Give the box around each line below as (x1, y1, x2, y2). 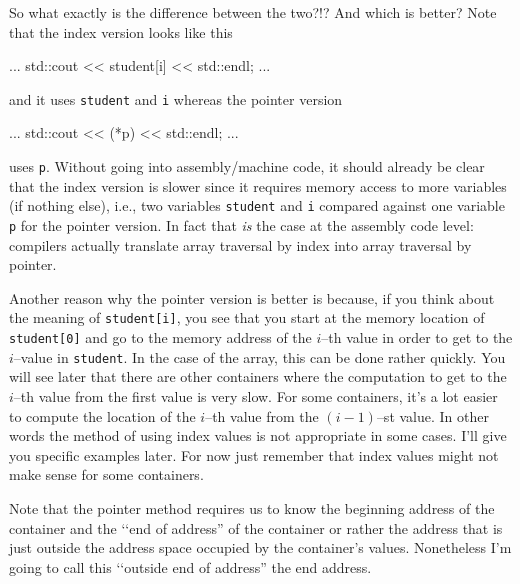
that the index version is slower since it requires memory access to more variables (9, 175, 507, 196)
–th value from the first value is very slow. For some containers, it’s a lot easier (13, 385, 498, 406)
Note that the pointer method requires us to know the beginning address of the (9, 497, 495, 518)
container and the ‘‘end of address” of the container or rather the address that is (9, 517, 503, 538)
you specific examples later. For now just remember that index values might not (9, 444, 499, 465)
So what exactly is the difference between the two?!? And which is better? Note (9, 2, 497, 22)
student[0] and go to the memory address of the (9, 327, 312, 348)
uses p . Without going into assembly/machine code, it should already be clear (9, 156, 485, 177)
